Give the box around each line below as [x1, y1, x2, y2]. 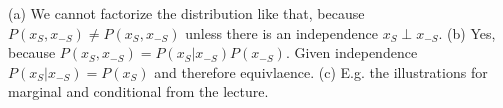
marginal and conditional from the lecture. [8, 81, 269, 102]
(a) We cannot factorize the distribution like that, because [8, 3, 365, 23]
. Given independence [285, 42, 418, 63]
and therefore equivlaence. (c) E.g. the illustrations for [154, 61, 488, 82]
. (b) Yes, [438, 22, 496, 43]
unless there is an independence [185, 22, 378, 43]
